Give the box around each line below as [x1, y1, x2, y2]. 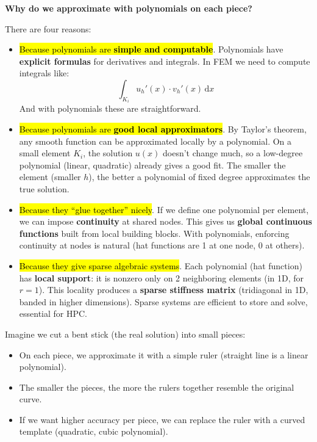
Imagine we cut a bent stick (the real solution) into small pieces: [5, 327, 246, 340]
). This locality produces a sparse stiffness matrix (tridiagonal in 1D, [38, 283, 308, 296]
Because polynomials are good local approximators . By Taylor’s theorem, [19, 123, 307, 135]
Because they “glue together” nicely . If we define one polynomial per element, [19, 203, 309, 216]
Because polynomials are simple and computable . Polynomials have [19, 43, 283, 56]
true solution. [19, 182, 69, 195]
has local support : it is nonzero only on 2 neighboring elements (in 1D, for [19, 271, 304, 284]
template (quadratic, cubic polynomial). [19, 425, 168, 438]
